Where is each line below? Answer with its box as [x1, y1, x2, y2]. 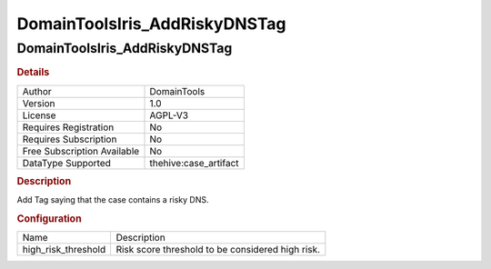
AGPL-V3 [149, 109, 189, 122]
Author [22, 85, 52, 97]
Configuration [16, 213, 82, 225]
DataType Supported [22, 156, 111, 169]
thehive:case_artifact [149, 156, 240, 169]
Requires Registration [22, 121, 115, 134]
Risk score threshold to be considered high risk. [115, 244, 321, 256]
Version [22, 96, 55, 109]
